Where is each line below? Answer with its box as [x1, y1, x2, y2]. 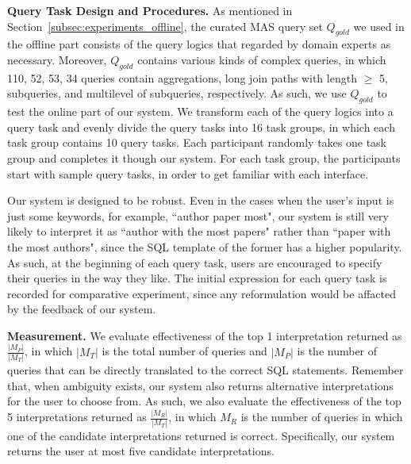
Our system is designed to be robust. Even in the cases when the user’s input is [7, 192, 394, 209]
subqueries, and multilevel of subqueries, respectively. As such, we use [7, 85, 347, 102]
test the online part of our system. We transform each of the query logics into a [7, 103, 394, 120]
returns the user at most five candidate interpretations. [7, 443, 275, 459]
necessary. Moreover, [7, 51, 107, 67]
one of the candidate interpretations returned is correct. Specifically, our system [7, 427, 395, 443]
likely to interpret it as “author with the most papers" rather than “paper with [7, 223, 391, 240]
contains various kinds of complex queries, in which [137, 51, 386, 67]
